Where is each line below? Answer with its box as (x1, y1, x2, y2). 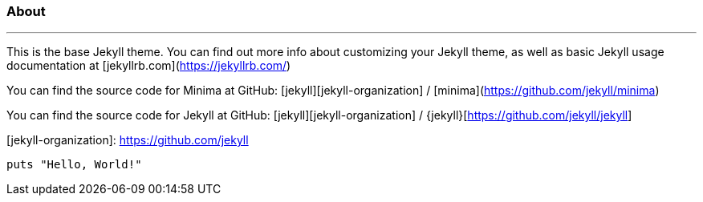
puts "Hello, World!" (6, 158, 142, 172)
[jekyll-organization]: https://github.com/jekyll (6, 133, 249, 147)
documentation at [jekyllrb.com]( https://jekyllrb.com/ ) (6, 59, 291, 73)
